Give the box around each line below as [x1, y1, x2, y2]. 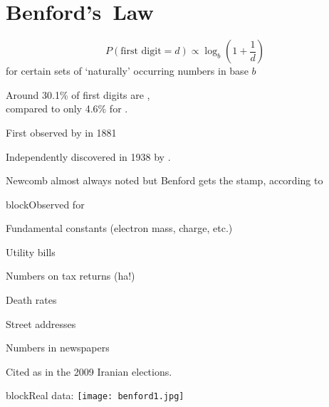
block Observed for [6, 196, 85, 211]
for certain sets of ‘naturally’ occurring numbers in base [6, 63, 249, 78]
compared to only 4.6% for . [6, 101, 128, 116]
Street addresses [6, 316, 76, 331]
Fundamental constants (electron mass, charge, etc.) [6, 221, 233, 236]
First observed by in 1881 [6, 125, 117, 139]
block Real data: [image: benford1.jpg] [6, 388, 184, 403]
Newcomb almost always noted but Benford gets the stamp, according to [6, 173, 323, 188]
